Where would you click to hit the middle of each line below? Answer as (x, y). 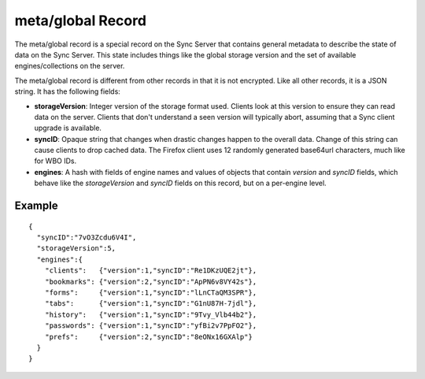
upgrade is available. (68, 128)
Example (36, 206)
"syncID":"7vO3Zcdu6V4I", (87, 238)
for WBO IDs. (55, 161)
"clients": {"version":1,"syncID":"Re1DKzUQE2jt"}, (151, 271)
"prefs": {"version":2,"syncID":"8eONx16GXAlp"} (149, 336)
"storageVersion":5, (76, 249)
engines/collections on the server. (70, 66)
